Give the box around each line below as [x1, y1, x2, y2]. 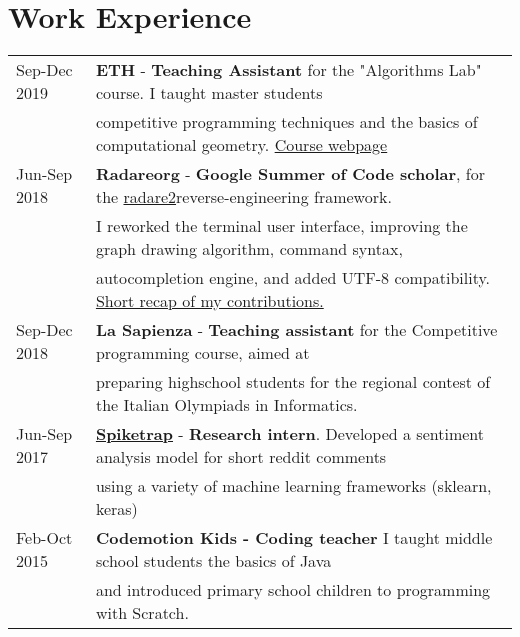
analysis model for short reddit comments [95, 445, 387, 469]
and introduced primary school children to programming [95, 578, 491, 602]
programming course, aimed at [95, 341, 310, 365]
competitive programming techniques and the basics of [95, 110, 478, 134]
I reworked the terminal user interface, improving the [95, 214, 468, 238]
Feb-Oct [16, 526, 73, 550]
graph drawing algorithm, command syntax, [95, 237, 403, 261]
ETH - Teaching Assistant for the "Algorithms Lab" [95, 58, 482, 82]
